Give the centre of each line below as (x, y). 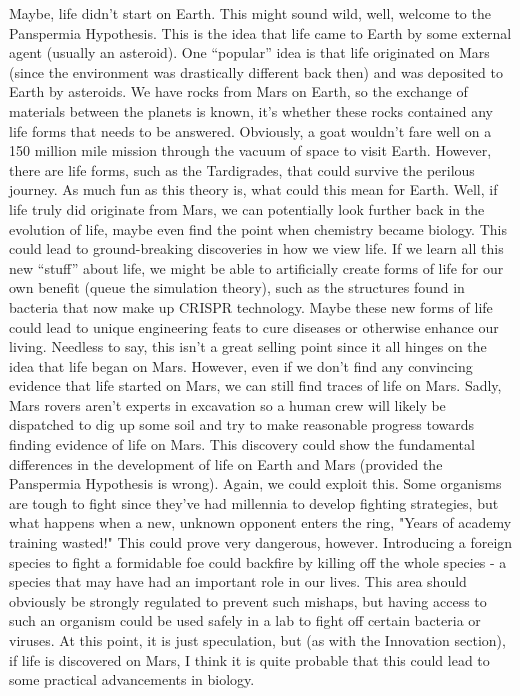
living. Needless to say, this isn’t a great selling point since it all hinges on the (248, 346)
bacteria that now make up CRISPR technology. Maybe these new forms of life (251, 306)
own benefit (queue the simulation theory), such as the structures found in (237, 287)
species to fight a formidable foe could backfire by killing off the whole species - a (258, 561)
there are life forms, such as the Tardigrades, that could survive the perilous (242, 169)
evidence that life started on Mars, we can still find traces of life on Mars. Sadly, (255, 385)
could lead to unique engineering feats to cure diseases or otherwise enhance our (254, 326)
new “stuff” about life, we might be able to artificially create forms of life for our (256, 267)
